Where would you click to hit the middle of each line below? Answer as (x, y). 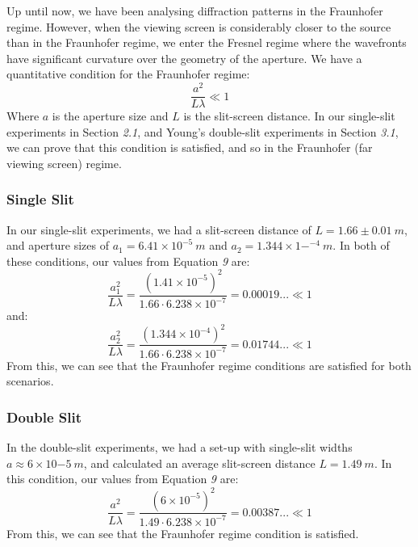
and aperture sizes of (58, 245)
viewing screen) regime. (64, 163)
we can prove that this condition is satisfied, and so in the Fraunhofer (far (190, 147)
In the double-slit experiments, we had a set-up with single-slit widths (180, 447)
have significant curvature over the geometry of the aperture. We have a (184, 58)
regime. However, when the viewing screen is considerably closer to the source (199, 26)
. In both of (361, 245)
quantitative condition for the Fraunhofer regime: (128, 74)
